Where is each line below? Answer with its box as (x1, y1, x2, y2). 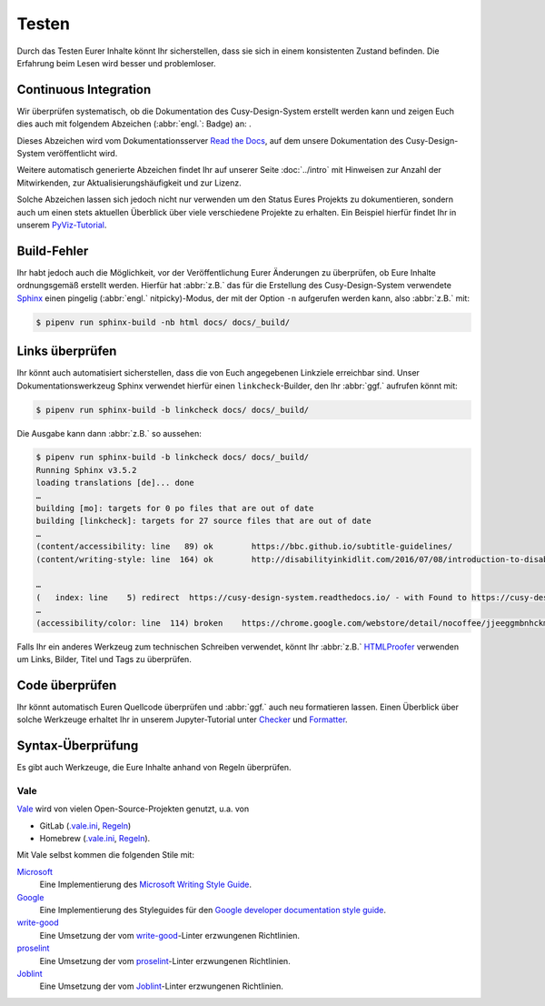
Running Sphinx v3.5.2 (35, 465, 137, 475)
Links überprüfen (16, 344, 117, 359)
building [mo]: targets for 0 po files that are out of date (35, 503, 314, 514)
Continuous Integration (16, 82, 152, 97)
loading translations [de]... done (35, 478, 194, 488)
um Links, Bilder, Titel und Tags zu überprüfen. (16, 653, 193, 664)
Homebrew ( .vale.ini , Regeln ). (39, 833, 151, 844)
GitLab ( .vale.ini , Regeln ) (39, 820, 132, 831)
